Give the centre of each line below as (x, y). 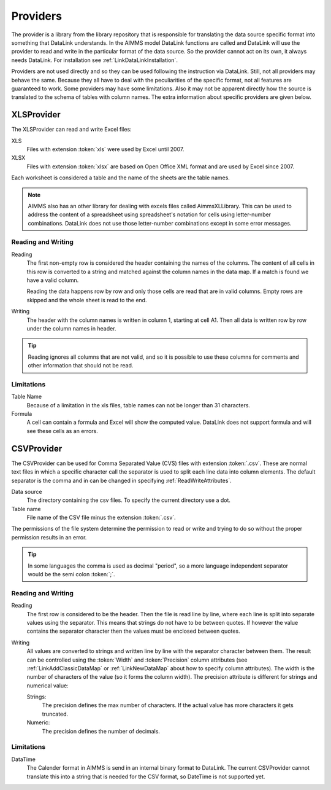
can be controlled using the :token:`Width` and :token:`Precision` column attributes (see (137, 660)
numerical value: (48, 686)
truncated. (55, 714)
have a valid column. (53, 280)
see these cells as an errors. (62, 431)
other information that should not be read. (81, 366)
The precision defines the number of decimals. (101, 731)
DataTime (24, 759)
